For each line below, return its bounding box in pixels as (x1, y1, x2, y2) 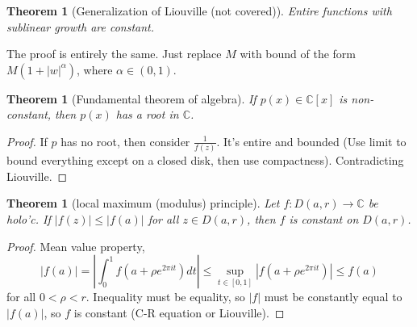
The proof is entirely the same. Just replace (6, 45, 222, 62)
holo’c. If (6, 211, 51, 228)
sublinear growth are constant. (6, 18, 155, 35)
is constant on (289, 211, 359, 228)
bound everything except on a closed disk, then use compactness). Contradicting (6, 152, 404, 169)
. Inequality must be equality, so (85, 288, 245, 305)
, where (77, 61, 113, 78)
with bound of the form (240, 45, 357, 62)
